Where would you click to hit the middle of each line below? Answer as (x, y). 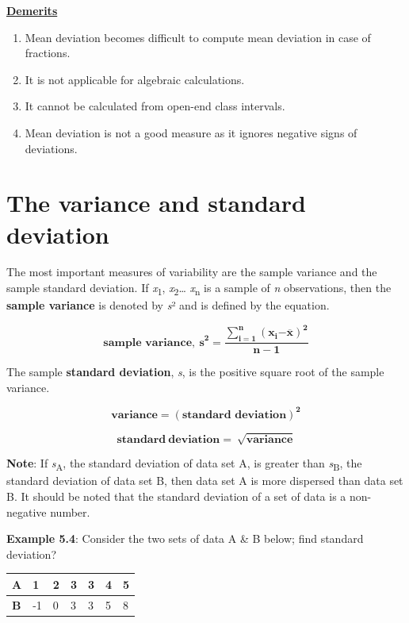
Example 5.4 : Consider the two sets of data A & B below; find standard (185, 538)
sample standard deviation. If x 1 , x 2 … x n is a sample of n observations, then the (199, 288)
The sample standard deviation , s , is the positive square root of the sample (195, 372)
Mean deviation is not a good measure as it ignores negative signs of (191, 132)
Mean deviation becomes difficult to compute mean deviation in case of (198, 37)
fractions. (48, 53)
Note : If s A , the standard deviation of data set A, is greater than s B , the (184, 464)
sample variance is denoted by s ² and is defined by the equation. (168, 305)
